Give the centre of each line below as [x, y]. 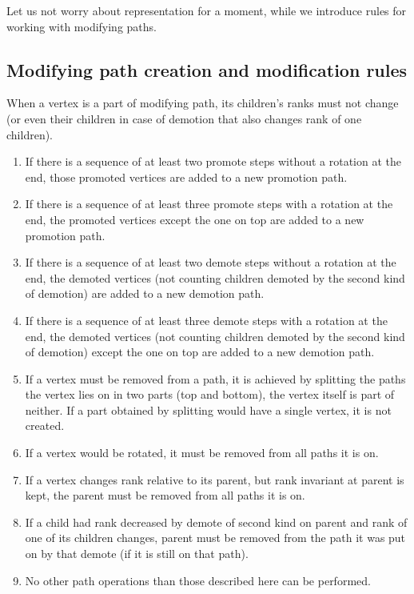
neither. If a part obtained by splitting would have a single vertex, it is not [208, 409]
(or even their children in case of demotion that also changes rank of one [184, 118]
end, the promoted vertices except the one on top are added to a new [195, 219]
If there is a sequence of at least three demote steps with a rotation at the [206, 320]
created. [45, 425]
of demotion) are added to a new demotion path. [145, 293]
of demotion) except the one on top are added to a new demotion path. [200, 352]
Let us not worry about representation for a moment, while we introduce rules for [207, 10]
